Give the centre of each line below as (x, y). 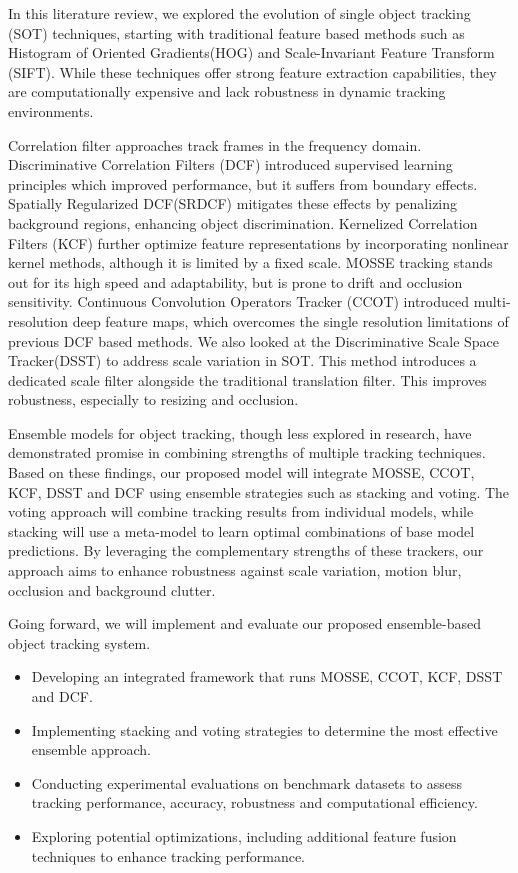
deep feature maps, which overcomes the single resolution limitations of (290, 320)
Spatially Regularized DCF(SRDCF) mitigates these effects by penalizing (233, 203)
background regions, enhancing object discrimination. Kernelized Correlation (243, 222)
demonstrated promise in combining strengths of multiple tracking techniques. (247, 452)
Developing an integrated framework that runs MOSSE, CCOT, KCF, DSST (267, 676)
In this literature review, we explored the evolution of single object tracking (239, 13)
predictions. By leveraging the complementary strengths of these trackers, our (246, 550)
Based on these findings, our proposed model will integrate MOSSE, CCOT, (241, 472)
